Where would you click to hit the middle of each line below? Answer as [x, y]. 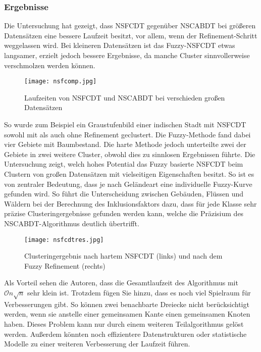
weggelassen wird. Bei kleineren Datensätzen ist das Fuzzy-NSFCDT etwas [120, 45]
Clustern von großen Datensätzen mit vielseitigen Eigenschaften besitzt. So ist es [129, 174]
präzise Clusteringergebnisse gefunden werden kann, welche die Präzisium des [124, 213]
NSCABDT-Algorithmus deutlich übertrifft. [72, 223]
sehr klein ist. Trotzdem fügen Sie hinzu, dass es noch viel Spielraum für [139, 292]
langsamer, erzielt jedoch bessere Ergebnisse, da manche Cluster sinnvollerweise [127, 55]
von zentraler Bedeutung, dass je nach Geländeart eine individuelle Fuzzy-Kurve [128, 184]
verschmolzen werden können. [50, 65]
